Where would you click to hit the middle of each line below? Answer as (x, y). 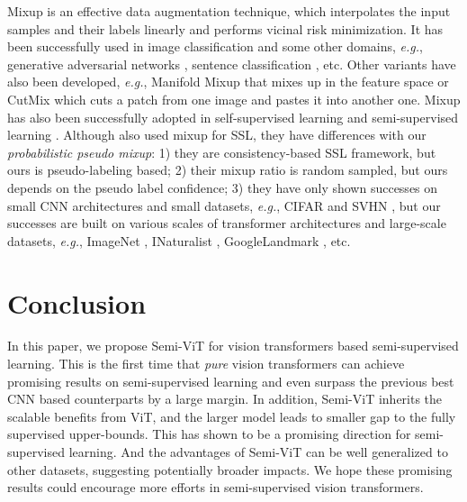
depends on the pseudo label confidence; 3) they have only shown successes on (223, 187)
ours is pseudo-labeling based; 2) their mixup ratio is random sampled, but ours (228, 170)
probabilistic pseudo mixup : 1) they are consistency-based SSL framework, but (222, 152)
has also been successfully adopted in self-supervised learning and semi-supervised (233, 117)
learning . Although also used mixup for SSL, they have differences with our (217, 135)
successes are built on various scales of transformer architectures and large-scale (227, 223)
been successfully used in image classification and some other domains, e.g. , (215, 46)
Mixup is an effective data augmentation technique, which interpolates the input (229, 11)
